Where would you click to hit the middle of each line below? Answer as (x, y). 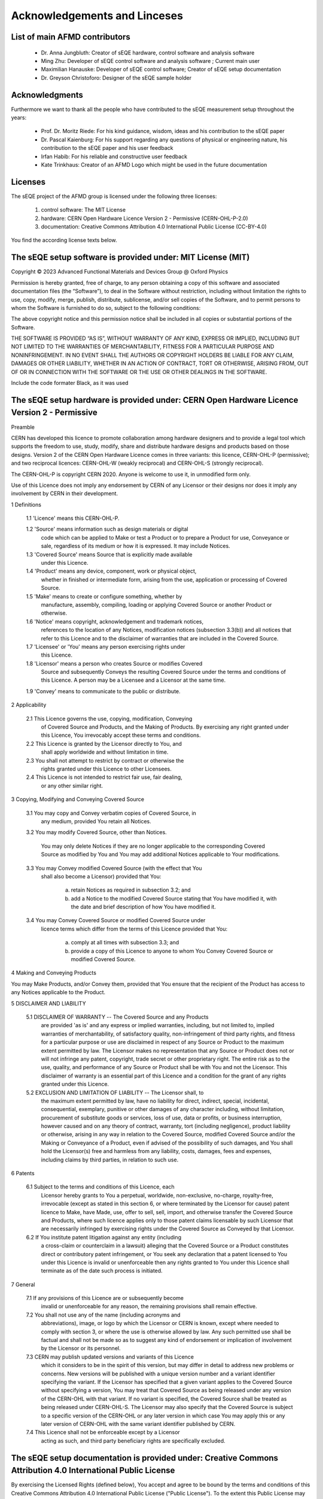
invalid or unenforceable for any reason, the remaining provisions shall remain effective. (149, 1307)
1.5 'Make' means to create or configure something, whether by (104, 596)
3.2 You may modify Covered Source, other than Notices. (96, 832)
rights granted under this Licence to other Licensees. (106, 769)
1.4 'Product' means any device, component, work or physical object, (111, 571)
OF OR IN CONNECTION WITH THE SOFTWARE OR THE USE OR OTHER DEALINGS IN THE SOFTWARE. (139, 372)
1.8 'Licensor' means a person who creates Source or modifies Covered (114, 663)
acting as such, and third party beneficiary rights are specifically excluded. (133, 1441)
